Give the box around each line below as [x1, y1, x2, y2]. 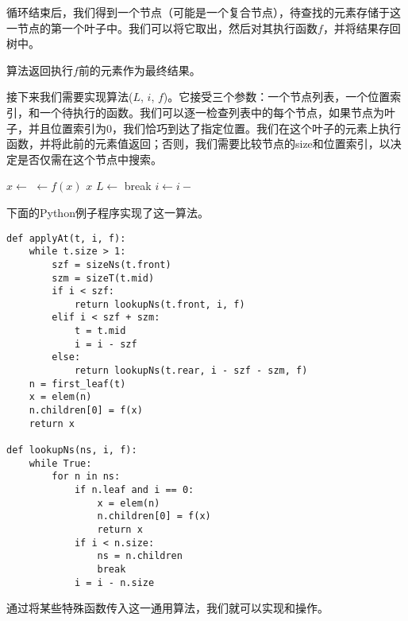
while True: [29, 457, 92, 469]
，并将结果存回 [322, 19, 401, 36]
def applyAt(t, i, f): [6, 232, 126, 244]
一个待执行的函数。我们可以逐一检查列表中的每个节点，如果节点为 [39, 103, 384, 120]
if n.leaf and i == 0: [74, 484, 194, 495]
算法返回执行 [6, 61, 73, 78]
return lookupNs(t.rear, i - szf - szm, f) [74, 365, 308, 377]
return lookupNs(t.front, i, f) [74, 298, 245, 310]
